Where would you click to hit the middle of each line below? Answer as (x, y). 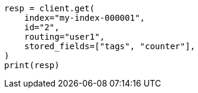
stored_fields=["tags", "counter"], (110, 46)
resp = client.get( (49, 8)
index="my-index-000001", (85, 18)
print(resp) (32, 65)
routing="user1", (64, 37)
